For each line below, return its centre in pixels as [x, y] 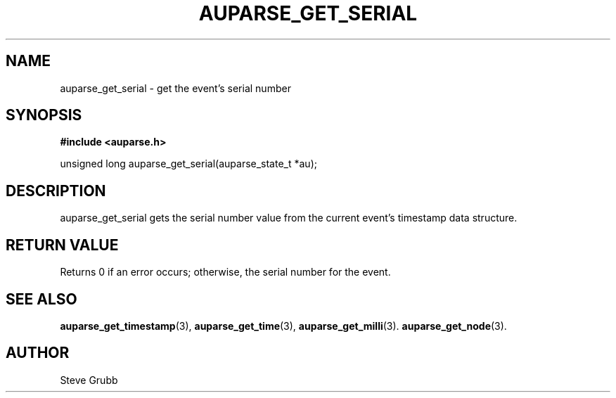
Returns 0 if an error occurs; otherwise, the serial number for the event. [225, 272]
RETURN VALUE [62, 245]
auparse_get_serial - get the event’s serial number [175, 88]
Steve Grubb [89, 380]
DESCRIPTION [56, 191]
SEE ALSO [41, 299]
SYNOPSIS [44, 115]
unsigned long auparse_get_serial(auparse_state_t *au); [188, 164]
